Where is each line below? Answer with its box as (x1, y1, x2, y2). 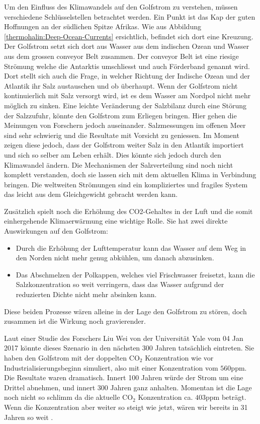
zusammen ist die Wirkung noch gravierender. (4, 316, 146, 326)
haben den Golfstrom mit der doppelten (4, 352, 127, 363)
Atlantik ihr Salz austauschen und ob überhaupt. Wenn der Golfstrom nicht (4, 80, 238, 91)
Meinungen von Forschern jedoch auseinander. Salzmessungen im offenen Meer (4, 120, 246, 130)
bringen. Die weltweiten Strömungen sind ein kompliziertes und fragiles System (4, 179, 248, 189)
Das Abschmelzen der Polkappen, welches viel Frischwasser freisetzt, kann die (16, 269, 255, 279)
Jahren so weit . (4, 411, 53, 422)
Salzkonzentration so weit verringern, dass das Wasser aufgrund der (16, 279, 224, 290)
